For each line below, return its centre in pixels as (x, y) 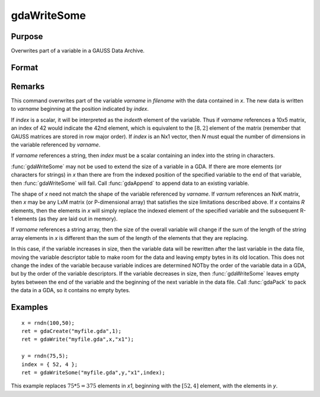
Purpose (27, 36)
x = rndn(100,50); (48, 323)
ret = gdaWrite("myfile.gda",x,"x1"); (78, 340)
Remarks (28, 86)
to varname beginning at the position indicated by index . (80, 109)
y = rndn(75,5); (45, 356)
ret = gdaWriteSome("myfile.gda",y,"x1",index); (93, 372)
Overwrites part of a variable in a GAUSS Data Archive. (78, 51)
